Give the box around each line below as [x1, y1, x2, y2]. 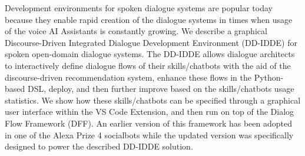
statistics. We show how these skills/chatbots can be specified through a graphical [5, 94, 301, 106]
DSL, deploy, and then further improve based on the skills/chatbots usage [27, 82, 294, 95]
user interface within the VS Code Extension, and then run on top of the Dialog [5, 105, 294, 118]
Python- [254, 71, 284, 83]
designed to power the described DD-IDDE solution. [5, 140, 193, 152]
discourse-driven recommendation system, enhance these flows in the [5, 71, 251, 83]
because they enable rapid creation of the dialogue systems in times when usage [5, 13, 293, 25]
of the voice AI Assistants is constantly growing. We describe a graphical [5, 25, 267, 37]
